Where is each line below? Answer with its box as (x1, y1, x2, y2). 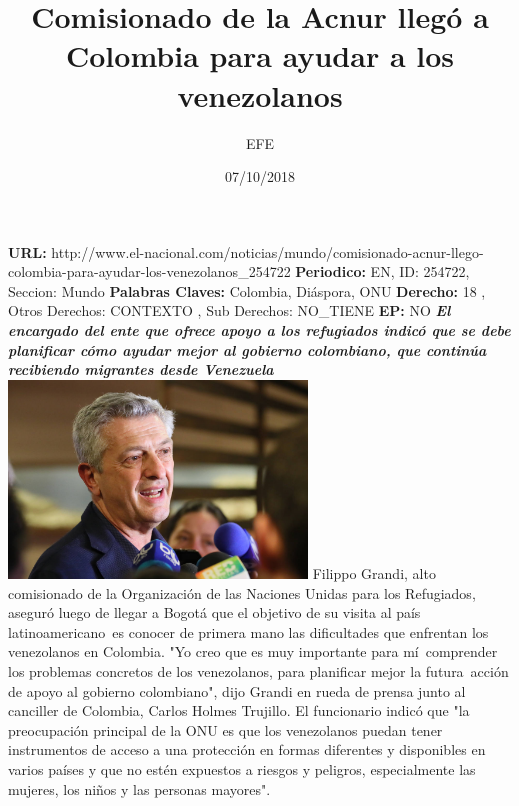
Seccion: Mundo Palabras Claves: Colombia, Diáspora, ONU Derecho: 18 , (8, 280, 486, 301)
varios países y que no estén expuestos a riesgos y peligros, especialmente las (8, 759, 476, 779)
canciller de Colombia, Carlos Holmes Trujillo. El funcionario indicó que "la (8, 700, 470, 721)
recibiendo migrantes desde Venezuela (8, 359, 274, 380)
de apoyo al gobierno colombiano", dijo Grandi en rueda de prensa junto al (8, 680, 466, 701)
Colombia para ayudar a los (65, 35, 455, 76)
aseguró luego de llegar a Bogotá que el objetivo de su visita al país (8, 602, 421, 623)
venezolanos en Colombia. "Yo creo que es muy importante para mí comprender (8, 641, 498, 662)
